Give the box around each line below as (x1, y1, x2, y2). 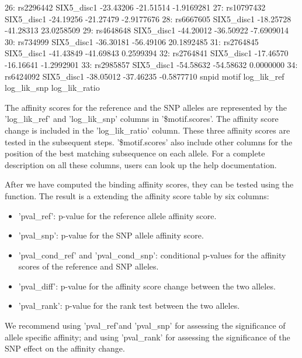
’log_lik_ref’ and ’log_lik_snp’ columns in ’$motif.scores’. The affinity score (5, 112, 279, 125)
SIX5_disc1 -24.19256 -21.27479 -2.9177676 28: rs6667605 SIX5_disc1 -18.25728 (5, 12, 291, 25)
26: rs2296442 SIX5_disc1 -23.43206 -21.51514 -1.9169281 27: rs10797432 (5, 1, 266, 13)
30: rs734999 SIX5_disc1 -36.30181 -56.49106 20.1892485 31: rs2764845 (5, 35, 259, 47)
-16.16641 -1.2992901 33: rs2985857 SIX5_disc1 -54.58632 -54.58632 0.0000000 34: (5, 58, 298, 70)
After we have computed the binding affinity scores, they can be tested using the (5, 178, 294, 190)
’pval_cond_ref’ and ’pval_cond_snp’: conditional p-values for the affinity (18, 248, 286, 261)
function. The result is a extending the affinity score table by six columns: (5, 189, 269, 202)
